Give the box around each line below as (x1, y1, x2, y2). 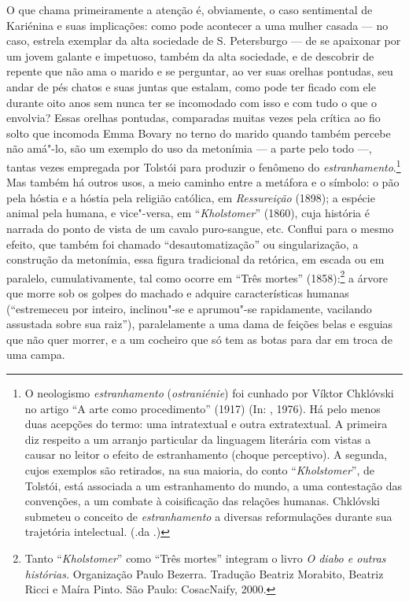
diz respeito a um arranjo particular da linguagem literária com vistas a (24, 430, 371, 447)
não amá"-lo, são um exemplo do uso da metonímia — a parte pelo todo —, (6, 140, 372, 157)
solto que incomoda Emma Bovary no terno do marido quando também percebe (6, 124, 391, 141)
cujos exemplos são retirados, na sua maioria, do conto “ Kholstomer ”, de (24, 461, 374, 478)
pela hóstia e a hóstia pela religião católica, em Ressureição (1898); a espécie (6, 189, 375, 205)
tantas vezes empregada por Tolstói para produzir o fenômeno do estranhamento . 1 (6, 156, 401, 175)
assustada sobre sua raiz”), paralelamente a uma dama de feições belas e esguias (6, 316, 393, 332)
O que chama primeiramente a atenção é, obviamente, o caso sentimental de (6, 2, 373, 17)
